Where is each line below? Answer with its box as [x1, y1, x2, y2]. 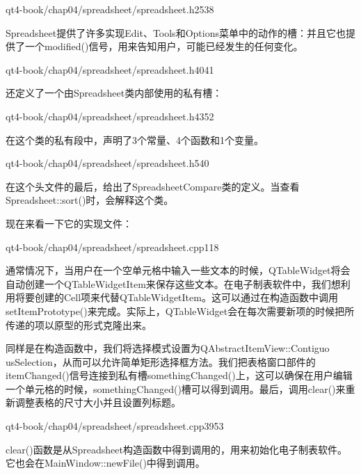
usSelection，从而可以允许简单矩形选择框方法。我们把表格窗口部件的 [6, 354, 316, 369]
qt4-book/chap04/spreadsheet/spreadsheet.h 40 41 [6, 62, 214, 77]
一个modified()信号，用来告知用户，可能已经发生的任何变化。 [24, 39, 303, 54]
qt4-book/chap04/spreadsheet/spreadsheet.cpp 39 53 [6, 419, 224, 433]
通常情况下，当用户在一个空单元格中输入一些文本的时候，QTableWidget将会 [6, 263, 351, 277]
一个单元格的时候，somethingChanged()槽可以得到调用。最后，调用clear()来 [6, 381, 346, 396]
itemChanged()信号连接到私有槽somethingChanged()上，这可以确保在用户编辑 [6, 368, 353, 383]
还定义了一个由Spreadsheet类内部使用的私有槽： [6, 86, 223, 100]
